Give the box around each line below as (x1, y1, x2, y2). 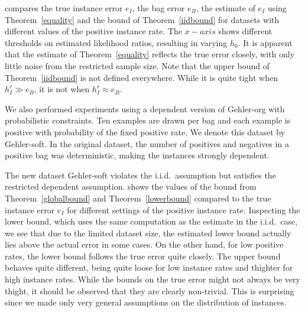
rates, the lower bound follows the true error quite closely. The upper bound (5, 249, 281, 262)
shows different (218, 25, 272, 37)
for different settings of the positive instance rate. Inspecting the (67, 203, 300, 216)
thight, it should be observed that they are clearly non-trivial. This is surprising (5, 284, 294, 297)
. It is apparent (238, 36, 293, 48)
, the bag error (132, 2, 185, 14)
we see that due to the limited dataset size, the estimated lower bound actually (5, 226, 291, 239)
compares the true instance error (5, 2, 123, 14)
